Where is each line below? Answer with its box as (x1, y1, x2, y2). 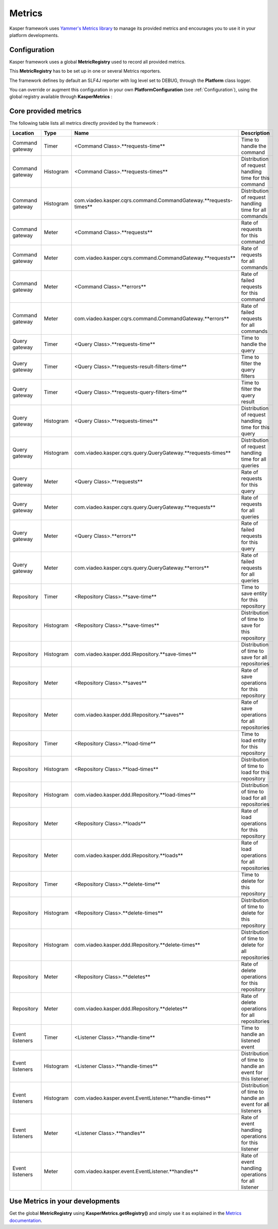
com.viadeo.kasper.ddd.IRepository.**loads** (74, 852, 183, 859)
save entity (241, 589, 267, 597)
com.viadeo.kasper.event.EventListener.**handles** (74, 1168, 199, 1175)
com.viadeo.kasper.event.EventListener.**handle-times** (74, 1095, 211, 1102)
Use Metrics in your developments (9, 1197, 120, 1206)
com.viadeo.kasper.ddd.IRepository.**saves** (74, 711, 184, 718)
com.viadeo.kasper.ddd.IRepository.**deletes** (74, 1005, 188, 1012)
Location (12, 129, 34, 136)
